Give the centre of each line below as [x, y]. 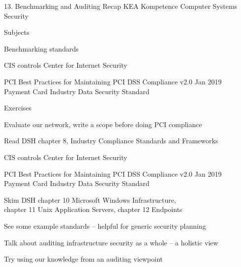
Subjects [17, 32]
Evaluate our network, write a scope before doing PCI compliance [103, 124]
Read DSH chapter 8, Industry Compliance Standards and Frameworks [111, 141]
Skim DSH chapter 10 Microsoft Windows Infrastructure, [90, 200]
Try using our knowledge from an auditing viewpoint [84, 259]
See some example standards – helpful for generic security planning [105, 226]
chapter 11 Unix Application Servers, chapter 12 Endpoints [93, 209]
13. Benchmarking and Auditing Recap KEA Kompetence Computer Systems [121, 6]
